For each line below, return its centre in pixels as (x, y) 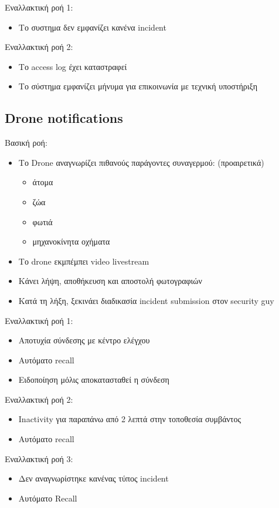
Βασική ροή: (26, 143)
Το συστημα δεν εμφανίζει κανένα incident (92, 27)
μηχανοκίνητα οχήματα (71, 241)
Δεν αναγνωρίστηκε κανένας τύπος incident (93, 478)
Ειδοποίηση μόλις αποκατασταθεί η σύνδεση (94, 380)
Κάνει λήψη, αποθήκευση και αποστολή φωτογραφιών (110, 281)
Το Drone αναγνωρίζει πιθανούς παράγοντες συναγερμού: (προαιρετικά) (141, 162)
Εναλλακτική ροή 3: (39, 458)
